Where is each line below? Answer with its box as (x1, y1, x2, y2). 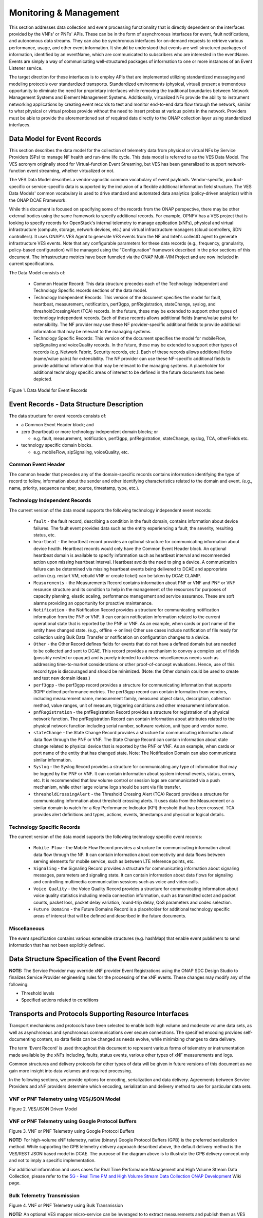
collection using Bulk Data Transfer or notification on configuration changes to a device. (33, 634, 210, 640)
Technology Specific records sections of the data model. (33, 287, 148, 293)
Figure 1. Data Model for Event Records (9, 387, 88, 393)
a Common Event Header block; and (21, 422, 94, 428)
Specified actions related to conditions (21, 997, 99, 1003)
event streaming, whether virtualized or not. (27, 168, 114, 174)
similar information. (33, 757, 73, 762)
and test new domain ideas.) (33, 675, 91, 681)
